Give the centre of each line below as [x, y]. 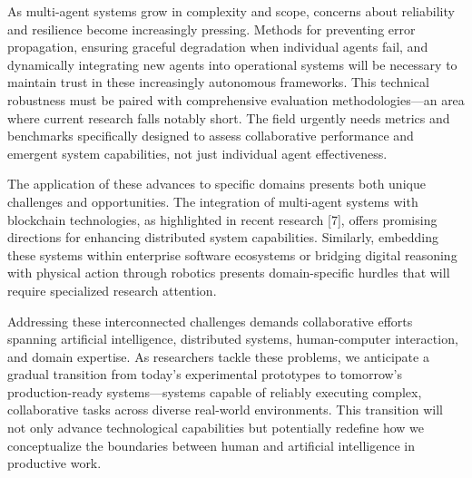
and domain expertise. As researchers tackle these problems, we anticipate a [218, 356]
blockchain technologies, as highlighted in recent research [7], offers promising [222, 219]
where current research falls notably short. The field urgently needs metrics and [229, 117]
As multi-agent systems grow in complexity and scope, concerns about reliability [231, 11]
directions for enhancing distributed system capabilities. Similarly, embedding [223, 237]
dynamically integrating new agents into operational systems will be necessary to [232, 64]
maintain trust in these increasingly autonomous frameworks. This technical [218, 82]
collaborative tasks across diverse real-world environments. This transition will [225, 410]
